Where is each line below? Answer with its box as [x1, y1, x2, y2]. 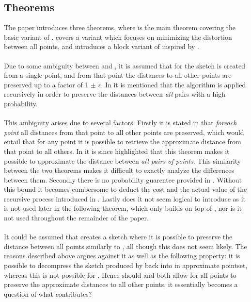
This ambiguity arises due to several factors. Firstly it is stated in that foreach [4, 117, 237, 128]
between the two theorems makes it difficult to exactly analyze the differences [4, 165, 235, 175]
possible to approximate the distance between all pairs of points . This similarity [4, 155, 241, 166]
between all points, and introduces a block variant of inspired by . [4, 41, 199, 51]
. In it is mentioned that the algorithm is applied [101, 79, 246, 89]
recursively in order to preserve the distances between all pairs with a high [4, 89, 226, 99]
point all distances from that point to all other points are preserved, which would [4, 127, 244, 137]
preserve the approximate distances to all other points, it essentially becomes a [4, 279, 238, 289]
